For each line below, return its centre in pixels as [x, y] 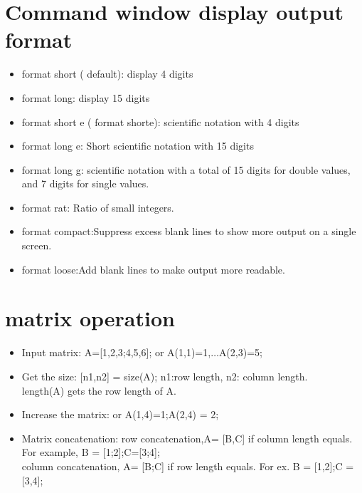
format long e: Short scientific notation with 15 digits [138, 146]
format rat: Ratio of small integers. [98, 207]
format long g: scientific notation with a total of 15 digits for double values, [186, 169]
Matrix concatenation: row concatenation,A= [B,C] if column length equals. [187, 438]
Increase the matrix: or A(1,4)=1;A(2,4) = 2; [120, 414]
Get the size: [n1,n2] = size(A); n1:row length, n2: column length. [165, 376]
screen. [37, 245]
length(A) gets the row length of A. [99, 390]
